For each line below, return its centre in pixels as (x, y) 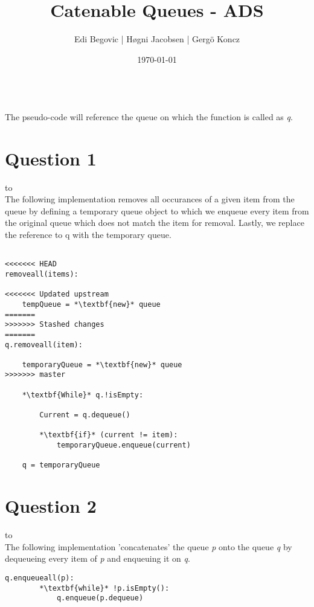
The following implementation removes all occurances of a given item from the (150, 199)
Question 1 (51, 158)
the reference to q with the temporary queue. (88, 234)
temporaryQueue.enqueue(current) (123, 445)
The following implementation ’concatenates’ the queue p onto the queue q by (149, 546)
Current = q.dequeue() (85, 415)
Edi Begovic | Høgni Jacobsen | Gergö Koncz (157, 39)
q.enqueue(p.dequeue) (100, 598)
